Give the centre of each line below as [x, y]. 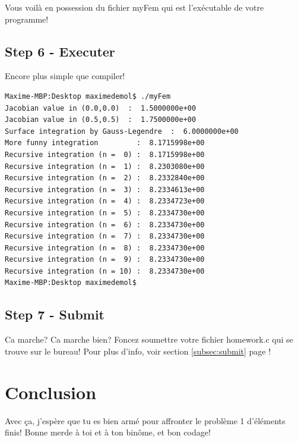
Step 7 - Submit [55, 314]
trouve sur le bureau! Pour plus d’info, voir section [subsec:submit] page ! [138, 351]
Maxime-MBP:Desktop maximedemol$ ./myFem [88, 96]
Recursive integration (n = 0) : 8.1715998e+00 [105, 154]
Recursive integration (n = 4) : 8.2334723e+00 [105, 201]
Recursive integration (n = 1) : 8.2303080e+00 [105, 166]
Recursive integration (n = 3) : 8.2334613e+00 [105, 189]
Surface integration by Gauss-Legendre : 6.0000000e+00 [122, 131]
